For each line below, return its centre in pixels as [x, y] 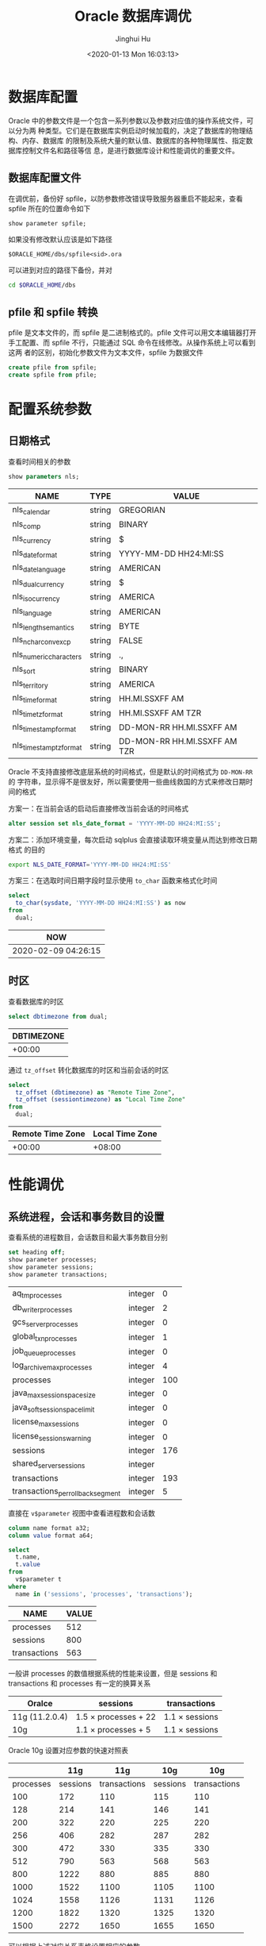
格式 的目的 [27, 850]
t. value [28, 1565]
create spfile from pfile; [53, 375]
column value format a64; [51, 1536]
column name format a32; [49, 1528]
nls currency [32, 539]
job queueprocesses [44, 1351]
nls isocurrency [36, 597]
